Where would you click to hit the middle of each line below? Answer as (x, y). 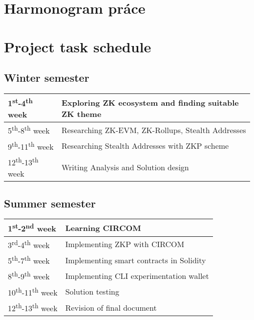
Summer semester (50, 203)
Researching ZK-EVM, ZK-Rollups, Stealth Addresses (154, 130)
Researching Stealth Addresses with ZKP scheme (145, 146)
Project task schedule (78, 46)
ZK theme (81, 114)
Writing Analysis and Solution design (125, 167)
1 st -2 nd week (32, 228)
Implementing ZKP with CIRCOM (125, 244)
